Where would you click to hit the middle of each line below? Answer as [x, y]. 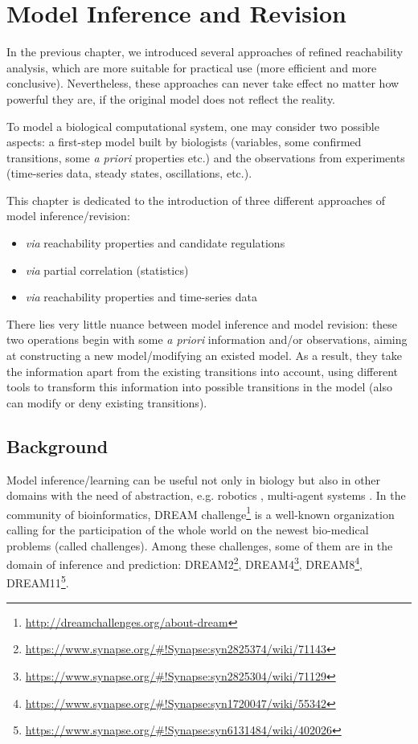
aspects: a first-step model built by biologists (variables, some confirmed [184, 142]
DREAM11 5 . [38, 582]
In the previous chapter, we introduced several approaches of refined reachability [205, 52]
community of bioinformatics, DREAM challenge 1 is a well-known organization [201, 513]
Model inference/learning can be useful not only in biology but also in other [194, 479]
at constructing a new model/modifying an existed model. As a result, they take [204, 356]
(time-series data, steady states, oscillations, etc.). [129, 173]
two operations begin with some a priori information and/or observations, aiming [207, 339]
